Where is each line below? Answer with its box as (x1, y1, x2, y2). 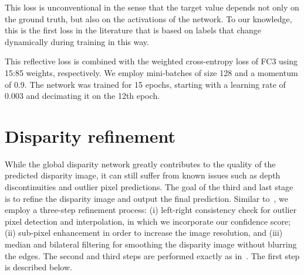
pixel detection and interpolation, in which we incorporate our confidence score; (5, 215, 291, 227)
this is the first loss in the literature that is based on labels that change (5, 24, 262, 36)
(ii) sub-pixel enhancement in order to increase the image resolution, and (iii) (5, 226, 283, 239)
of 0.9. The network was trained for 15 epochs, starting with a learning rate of (5, 78, 286, 90)
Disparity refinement (5, 123, 176, 147)
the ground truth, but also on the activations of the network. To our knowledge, (5, 12, 292, 25)
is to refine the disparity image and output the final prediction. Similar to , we (5, 192, 288, 204)
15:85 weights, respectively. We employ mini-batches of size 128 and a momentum (5, 66, 298, 78)
